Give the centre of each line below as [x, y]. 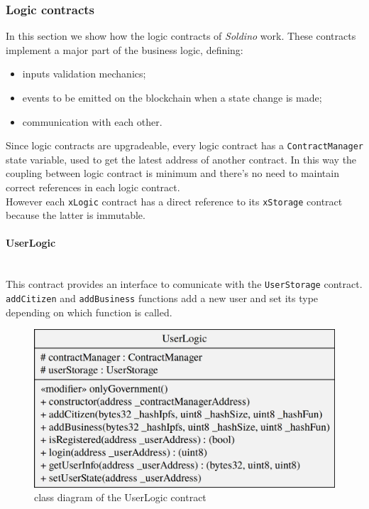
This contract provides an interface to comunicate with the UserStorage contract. [184, 284]
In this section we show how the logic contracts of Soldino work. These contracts [181, 36]
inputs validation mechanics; [84, 74]
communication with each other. [92, 121]
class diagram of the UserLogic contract [120, 497]
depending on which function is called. [89, 312]
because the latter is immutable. [76, 215]
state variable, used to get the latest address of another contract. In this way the [181, 159]
